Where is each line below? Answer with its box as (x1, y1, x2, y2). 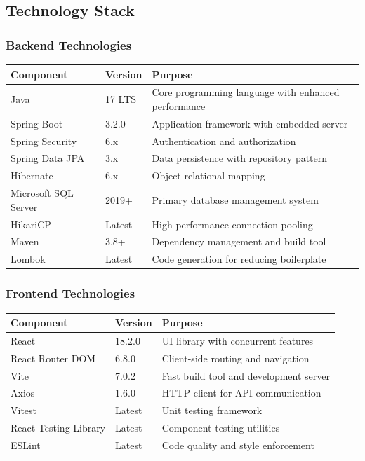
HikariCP (11, 216, 51, 231)
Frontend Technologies (6, 284, 135, 302)
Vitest (11, 403, 37, 418)
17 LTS (105, 92, 137, 106)
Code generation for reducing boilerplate (152, 252, 326, 266)
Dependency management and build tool (152, 234, 326, 249)
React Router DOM (11, 350, 96, 365)
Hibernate (11, 168, 53, 183)
